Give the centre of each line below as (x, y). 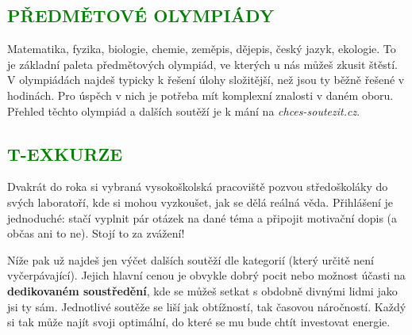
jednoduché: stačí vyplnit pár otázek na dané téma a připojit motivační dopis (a (202, 217)
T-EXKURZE (65, 153)
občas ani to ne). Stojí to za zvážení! (96, 233)
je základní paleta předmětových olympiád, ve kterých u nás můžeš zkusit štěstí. (202, 64)
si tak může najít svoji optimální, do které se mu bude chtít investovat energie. (199, 322)
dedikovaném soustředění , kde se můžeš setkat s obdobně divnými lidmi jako (202, 290)
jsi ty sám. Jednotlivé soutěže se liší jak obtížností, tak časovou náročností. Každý (207, 306)
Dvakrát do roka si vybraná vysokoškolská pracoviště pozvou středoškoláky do (198, 187)
